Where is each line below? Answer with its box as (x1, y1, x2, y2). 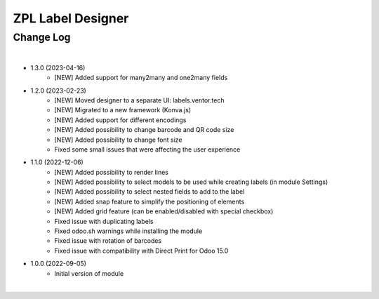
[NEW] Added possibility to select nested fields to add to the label (54, 187, 245, 196)
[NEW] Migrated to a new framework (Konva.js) (54, 106, 192, 114)
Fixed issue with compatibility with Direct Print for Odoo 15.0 (54, 246, 229, 255)
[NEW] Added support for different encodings (54, 116, 187, 124)
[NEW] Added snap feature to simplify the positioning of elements (54, 197, 245, 206)
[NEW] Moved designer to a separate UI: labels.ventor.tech (54, 95, 225, 105)
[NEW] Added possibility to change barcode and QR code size (54, 126, 234, 134)
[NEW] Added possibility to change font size (54, 135, 182, 144)
